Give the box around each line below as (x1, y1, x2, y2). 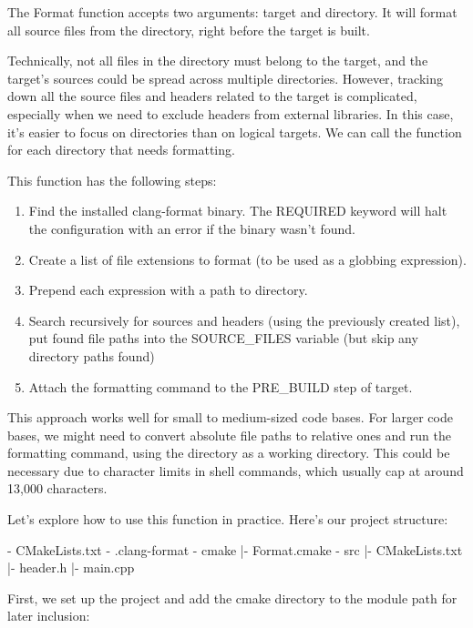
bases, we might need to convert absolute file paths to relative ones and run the (7, 425, 451, 444)
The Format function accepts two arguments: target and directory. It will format (7, 3, 458, 21)
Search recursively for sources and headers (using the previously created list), (28, 310, 460, 329)
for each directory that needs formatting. (7, 140, 235, 159)
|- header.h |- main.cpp (7, 558, 135, 577)
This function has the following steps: (7, 170, 217, 189)
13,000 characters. (7, 479, 108, 498)
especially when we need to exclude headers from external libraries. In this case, (7, 104, 454, 123)
